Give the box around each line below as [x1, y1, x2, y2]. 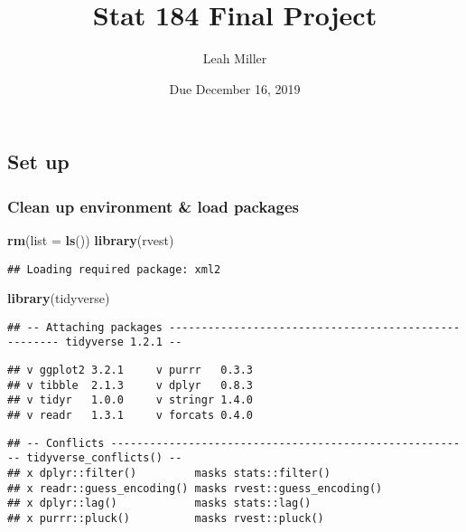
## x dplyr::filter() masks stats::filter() [7, 467, 331, 480]
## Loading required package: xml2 [7, 262, 221, 276]
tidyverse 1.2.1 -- [65, 336, 182, 349]
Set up [7, 147, 70, 176]
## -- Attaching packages [7, 320, 163, 334]
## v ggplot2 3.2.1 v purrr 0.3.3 [7, 364, 254, 377]
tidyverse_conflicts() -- [26, 451, 182, 465]
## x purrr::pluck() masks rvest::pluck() [7, 511, 324, 525]
